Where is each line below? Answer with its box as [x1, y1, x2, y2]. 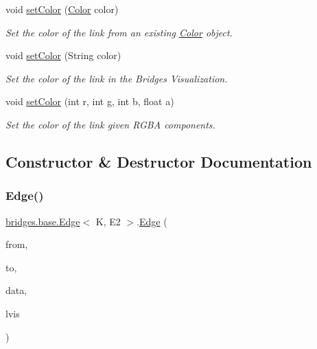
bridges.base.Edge [5, 214, 80, 228]
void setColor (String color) [5, 48, 121, 63]
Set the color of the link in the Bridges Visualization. [5, 71, 228, 85]
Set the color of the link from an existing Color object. [5, 25, 233, 39]
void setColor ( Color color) [5, 2, 119, 16]
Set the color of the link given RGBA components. [5, 117, 215, 131]
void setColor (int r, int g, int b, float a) [5, 94, 174, 109]
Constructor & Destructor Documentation [5, 150, 312, 172]
